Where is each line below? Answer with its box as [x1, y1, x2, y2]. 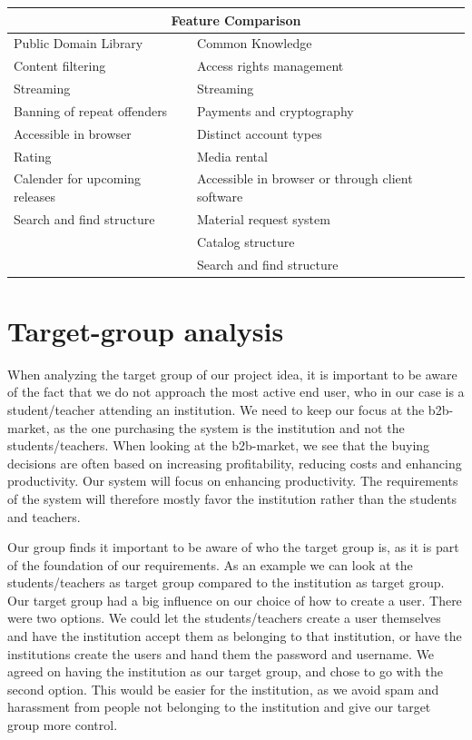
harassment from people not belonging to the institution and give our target [7, 697, 431, 716]
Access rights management [197, 56, 344, 75]
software [197, 187, 243, 205]
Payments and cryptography [197, 101, 354, 120]
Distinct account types [197, 123, 322, 143]
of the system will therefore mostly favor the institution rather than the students [7, 488, 457, 508]
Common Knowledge [197, 34, 312, 53]
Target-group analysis [7, 311, 284, 349]
